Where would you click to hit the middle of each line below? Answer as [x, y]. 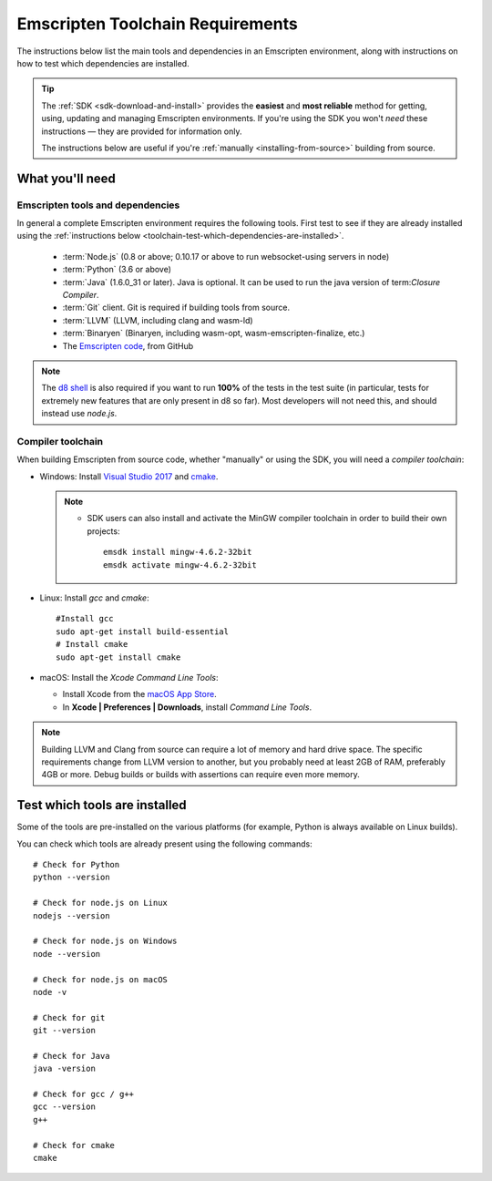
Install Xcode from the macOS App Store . [140, 694]
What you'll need [66, 178]
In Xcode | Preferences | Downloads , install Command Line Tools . [187, 707]
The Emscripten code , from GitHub [128, 345]
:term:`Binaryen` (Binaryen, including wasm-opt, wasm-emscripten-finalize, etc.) [214, 334]
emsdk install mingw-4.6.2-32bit [178, 552]
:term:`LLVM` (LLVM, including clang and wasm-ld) [158, 320]
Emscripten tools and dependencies [98, 205]
